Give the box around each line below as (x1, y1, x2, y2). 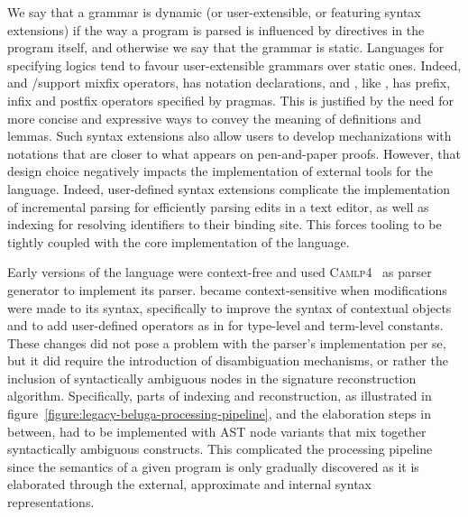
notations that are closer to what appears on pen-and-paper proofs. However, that (7, 143, 462, 162)
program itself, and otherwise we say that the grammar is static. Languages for (7, 38, 445, 57)
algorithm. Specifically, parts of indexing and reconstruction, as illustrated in (7, 386, 432, 405)
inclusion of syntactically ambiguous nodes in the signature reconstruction (7, 368, 417, 387)
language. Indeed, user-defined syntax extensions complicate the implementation (7, 179, 451, 198)
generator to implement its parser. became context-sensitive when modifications (7, 280, 447, 299)
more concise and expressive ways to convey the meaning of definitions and (7, 108, 421, 127)
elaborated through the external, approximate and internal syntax (7, 475, 372, 494)
